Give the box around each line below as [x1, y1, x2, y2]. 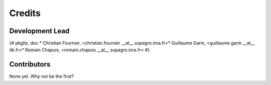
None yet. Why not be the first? [9, 73, 74, 79]
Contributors [9, 60, 51, 69]
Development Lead [9, 27, 70, 35]
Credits [9, 8, 41, 19]
